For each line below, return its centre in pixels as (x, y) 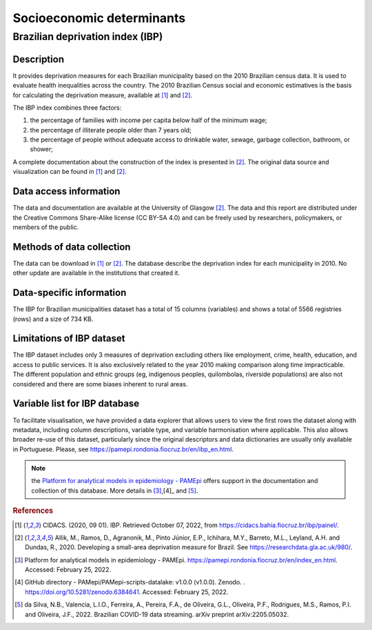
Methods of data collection (72, 247)
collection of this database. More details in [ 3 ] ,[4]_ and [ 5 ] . (115, 491)
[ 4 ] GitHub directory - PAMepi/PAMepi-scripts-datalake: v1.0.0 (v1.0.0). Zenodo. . (130, 582)
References (33, 511)
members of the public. (46, 227)
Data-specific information (70, 293)
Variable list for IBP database (76, 404)
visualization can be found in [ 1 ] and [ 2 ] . (70, 172)
